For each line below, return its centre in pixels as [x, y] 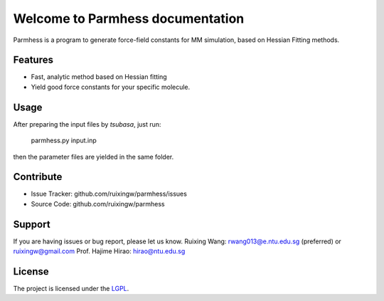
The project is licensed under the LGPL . [71, 289]
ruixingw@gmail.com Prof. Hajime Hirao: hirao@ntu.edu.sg [99, 251]
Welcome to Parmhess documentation [129, 19]
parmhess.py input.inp [64, 141]
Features [33, 60]
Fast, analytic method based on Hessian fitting [99, 77]
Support [32, 224]
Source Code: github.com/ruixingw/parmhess [98, 204]
